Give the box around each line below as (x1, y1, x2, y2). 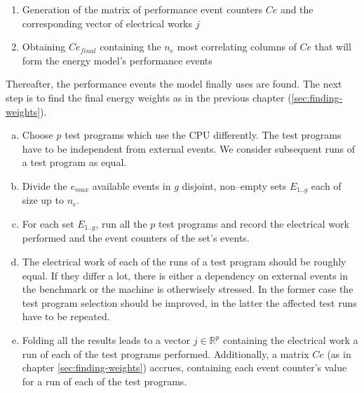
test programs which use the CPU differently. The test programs (65, 127, 342, 142)
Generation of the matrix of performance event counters (22, 2, 262, 16)
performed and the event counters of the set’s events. (22, 230, 250, 245)
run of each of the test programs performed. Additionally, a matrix (22, 346, 309, 361)
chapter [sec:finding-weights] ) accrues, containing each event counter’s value (22, 360, 347, 375)
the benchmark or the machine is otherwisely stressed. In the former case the (22, 282, 353, 296)
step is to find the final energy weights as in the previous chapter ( (6, 90, 292, 104)
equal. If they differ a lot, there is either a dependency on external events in (22, 268, 349, 282)
